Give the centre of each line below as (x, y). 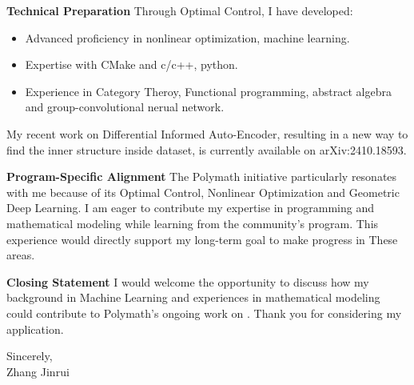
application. (35, 329)
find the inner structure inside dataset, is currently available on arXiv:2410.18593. (207, 149)
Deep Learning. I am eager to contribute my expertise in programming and (190, 208)
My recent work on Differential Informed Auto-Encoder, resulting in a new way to (207, 133)
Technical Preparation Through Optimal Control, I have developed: (180, 10)
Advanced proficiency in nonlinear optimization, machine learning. (187, 37)
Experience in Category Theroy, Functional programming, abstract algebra (208, 91)
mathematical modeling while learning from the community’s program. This (193, 223)
